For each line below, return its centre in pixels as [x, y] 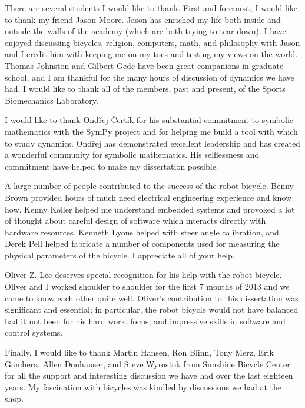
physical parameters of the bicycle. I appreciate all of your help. [120, 255]
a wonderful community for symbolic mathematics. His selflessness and [132, 155]
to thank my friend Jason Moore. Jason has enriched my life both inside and [143, 19]
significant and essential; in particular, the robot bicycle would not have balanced [152, 309]
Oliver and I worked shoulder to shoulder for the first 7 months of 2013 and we [147, 286]
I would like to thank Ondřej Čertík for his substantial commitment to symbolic [149, 120]
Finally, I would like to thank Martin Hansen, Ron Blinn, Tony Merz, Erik [139, 352]
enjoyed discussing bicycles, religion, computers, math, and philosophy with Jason [152, 42]
